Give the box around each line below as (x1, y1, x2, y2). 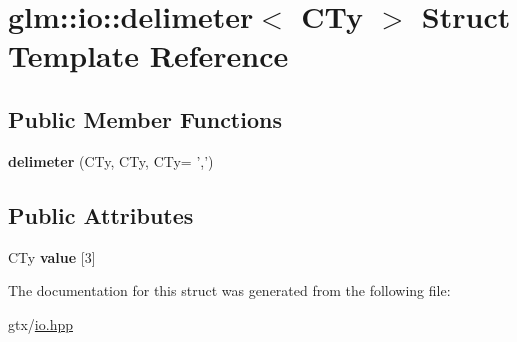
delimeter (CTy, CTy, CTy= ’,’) (8, 150, 214, 171)
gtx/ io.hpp (8, 313, 73, 334)
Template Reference (8, 35, 289, 76)
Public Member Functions (8, 103, 282, 134)
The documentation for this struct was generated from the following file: (8, 280, 451, 301)
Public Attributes (8, 199, 194, 230)
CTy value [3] (8, 246, 96, 267)
